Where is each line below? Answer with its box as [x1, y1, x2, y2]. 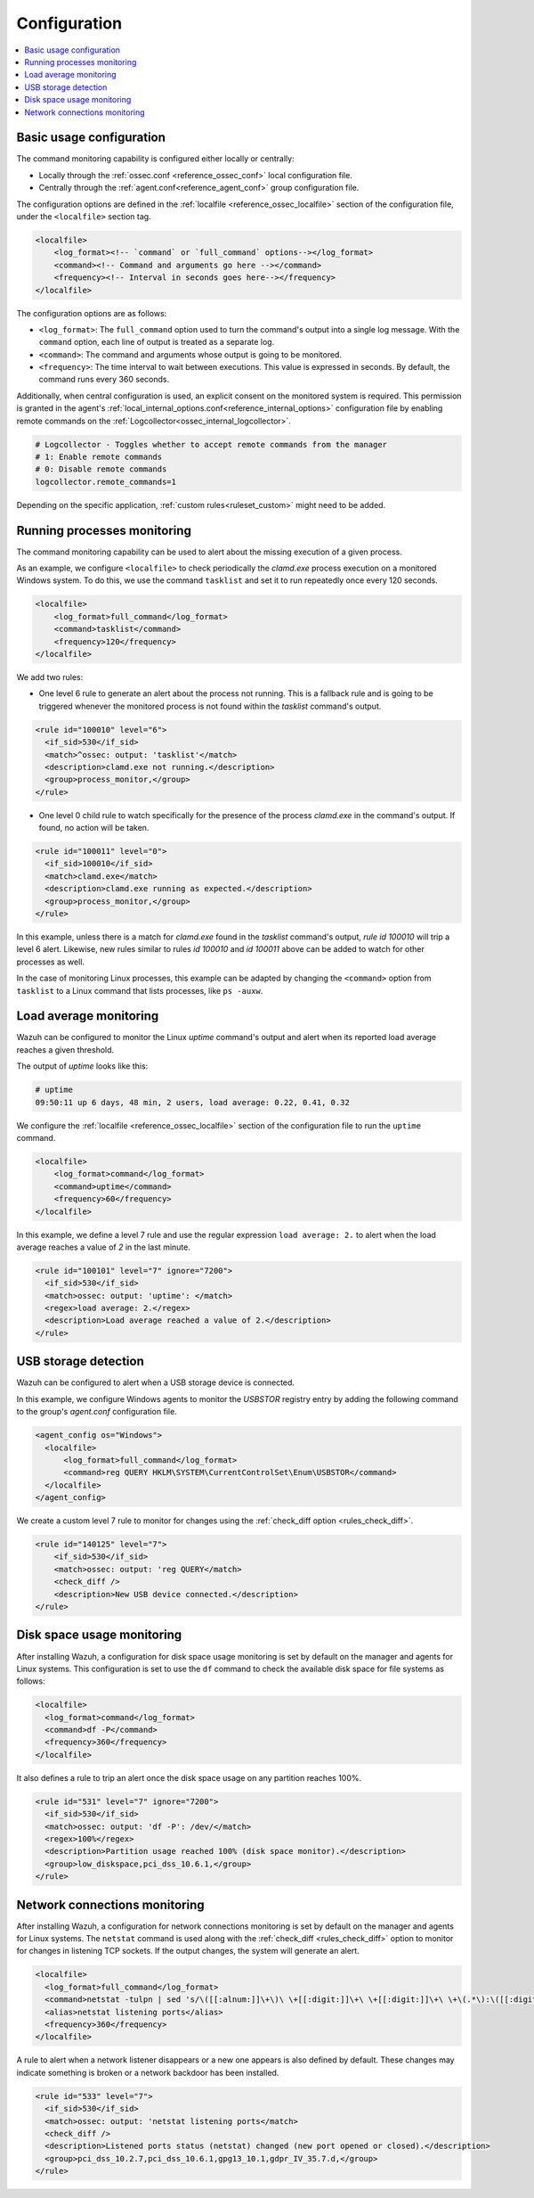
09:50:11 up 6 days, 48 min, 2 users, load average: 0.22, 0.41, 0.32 [35, 1097, 351, 1107]
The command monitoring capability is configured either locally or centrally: [16, 153, 295, 164]
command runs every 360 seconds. [38, 374, 169, 385]
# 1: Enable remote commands [35, 452, 163, 462]
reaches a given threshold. [16, 1044, 115, 1055]
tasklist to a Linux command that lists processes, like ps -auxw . [16, 985, 263, 996]
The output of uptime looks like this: [16, 1061, 149, 1071]
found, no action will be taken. [38, 823, 150, 833]
